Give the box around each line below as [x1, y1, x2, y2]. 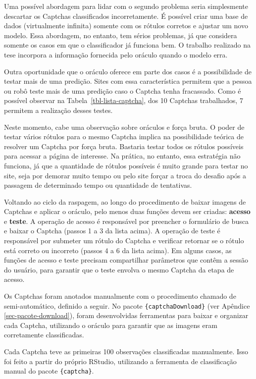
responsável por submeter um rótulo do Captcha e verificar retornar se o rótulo [4, 235, 244, 246]
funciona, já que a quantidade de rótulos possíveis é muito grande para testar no [4, 160, 248, 170]
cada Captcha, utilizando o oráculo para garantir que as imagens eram [4, 320, 217, 330]
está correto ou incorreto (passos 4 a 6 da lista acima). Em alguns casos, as [4, 245, 232, 255]
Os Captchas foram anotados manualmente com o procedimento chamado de [4, 291, 236, 301]
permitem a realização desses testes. [4, 105, 113, 115]
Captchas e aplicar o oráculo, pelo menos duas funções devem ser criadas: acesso [4, 206, 251, 217]
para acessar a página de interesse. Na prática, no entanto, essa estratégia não [4, 151, 241, 161]
